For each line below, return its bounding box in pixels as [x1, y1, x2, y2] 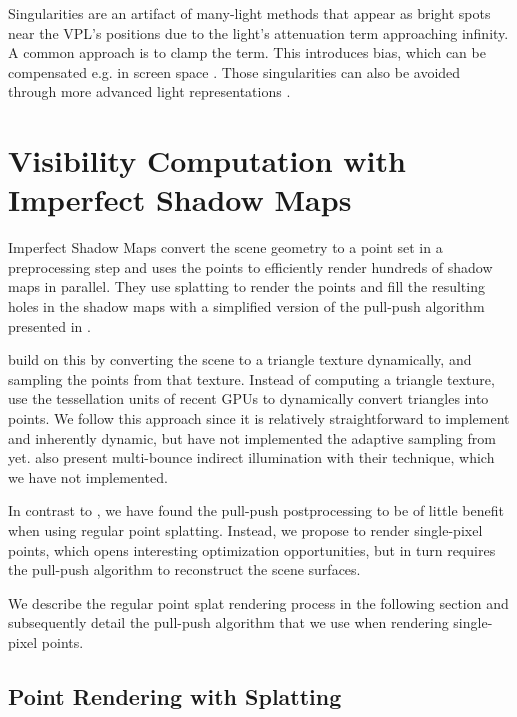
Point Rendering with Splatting [8, 680, 342, 711]
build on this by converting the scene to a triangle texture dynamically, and [8, 349, 472, 370]
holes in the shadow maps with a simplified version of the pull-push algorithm [8, 296, 485, 317]
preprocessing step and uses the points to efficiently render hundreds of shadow [8, 256, 493, 277]
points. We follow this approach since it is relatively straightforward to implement [8, 408, 510, 429]
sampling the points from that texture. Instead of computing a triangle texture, [8, 368, 495, 389]
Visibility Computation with [8, 140, 406, 181]
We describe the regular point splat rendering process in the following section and [8, 592, 509, 613]
